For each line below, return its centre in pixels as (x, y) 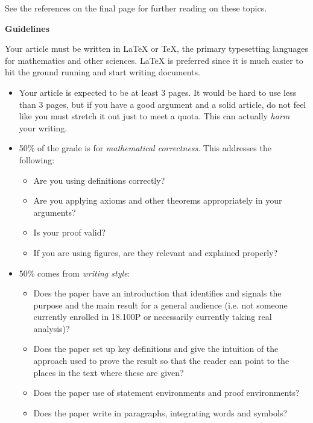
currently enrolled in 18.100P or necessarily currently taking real (153, 317)
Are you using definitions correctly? (99, 180)
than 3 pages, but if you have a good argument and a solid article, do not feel (163, 104)
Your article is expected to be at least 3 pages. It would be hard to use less (158, 92)
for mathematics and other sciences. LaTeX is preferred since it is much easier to (154, 60)
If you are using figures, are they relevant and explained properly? (156, 252)
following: (37, 159)
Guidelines (27, 28)
